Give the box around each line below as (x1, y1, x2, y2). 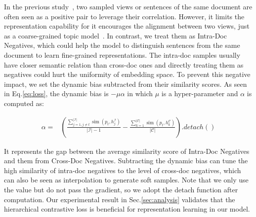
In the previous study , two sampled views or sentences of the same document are (4, 1, 253, 11)
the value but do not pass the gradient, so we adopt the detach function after (4, 184, 238, 194)
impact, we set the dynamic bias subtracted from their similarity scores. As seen (4, 78, 247, 89)
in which (127, 88, 153, 99)
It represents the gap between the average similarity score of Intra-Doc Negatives (4, 145, 250, 156)
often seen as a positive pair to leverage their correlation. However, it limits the (4, 11, 245, 21)
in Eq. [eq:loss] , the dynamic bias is (4, 88, 109, 99)
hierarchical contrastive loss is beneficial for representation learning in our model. (4, 204, 250, 214)
